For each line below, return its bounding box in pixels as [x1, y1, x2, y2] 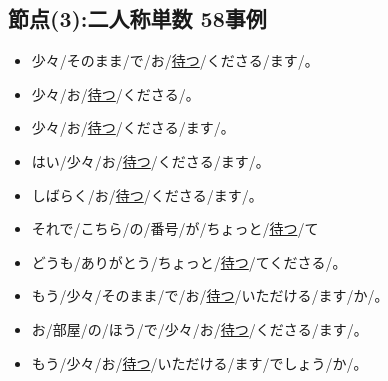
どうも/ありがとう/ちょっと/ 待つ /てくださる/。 [31, 251, 347, 272]
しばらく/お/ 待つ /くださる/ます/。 [31, 184, 263, 205]
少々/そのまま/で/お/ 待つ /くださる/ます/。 [31, 50, 319, 71]
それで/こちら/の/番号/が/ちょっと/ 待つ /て [31, 218, 319, 239]
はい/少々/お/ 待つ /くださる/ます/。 [31, 150, 270, 171]
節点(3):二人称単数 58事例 [8, 3, 267, 34]
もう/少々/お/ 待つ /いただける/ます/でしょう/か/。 [31, 352, 368, 373]
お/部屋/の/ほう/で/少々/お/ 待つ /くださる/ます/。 [31, 318, 368, 339]
